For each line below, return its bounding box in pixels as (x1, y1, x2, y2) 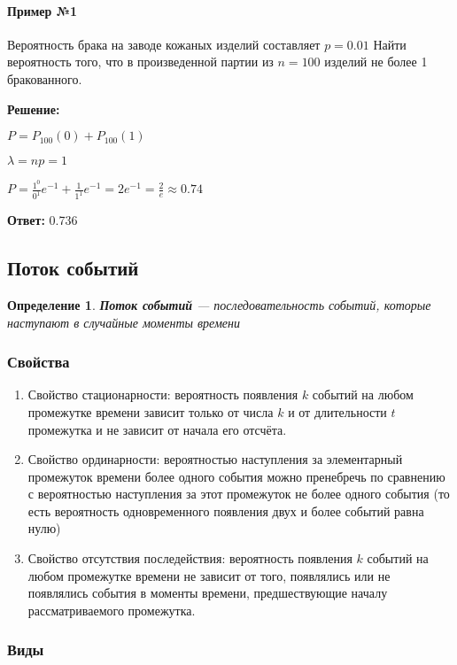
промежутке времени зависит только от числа (27, 402, 274, 421)
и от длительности (288, 402, 387, 421)
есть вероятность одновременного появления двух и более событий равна (27, 501, 424, 520)
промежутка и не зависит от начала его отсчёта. (27, 420, 287, 438)
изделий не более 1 (324, 52, 428, 71)
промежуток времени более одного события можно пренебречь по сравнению (27, 467, 445, 485)
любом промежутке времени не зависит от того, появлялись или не (27, 566, 391, 584)
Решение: (7, 99, 60, 118)
